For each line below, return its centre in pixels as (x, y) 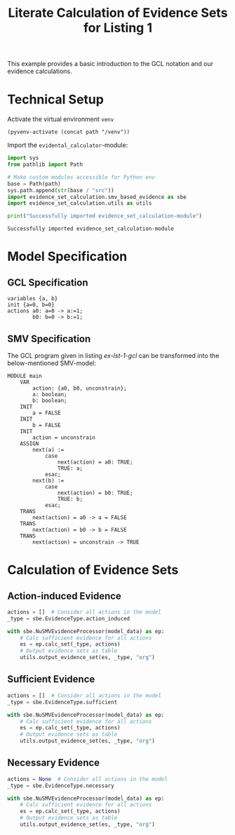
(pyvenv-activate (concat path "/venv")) (69, 132)
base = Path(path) (34, 184)
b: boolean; (50, 400)
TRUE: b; (70, 499)
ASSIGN (29, 444)
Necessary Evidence (54, 763)
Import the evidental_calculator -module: (68, 145)
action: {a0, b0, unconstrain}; (80, 388)
